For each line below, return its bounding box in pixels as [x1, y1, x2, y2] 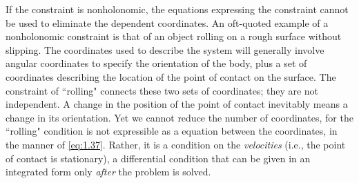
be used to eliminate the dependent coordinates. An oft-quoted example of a [6, 15, 329, 30]
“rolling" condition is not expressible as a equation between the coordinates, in [6, 124, 338, 138]
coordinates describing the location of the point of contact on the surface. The [6, 69, 336, 84]
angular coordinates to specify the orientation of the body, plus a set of [6, 56, 307, 70]
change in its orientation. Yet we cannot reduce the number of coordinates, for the [6, 110, 353, 124]
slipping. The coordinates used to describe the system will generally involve [6, 42, 324, 57]
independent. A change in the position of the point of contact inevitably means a [6, 97, 348, 111]
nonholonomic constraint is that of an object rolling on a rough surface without [6, 29, 342, 44]
